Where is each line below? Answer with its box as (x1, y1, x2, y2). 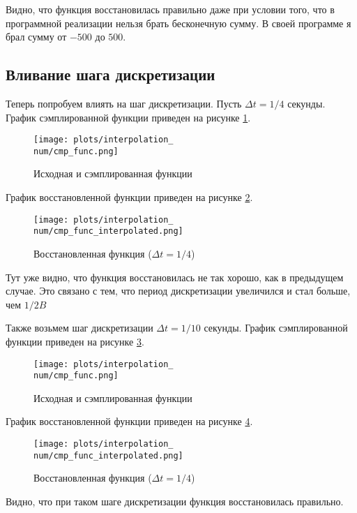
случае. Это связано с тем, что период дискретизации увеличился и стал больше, (6, 283, 351, 298)
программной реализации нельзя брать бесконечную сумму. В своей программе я (6, 15, 351, 30)
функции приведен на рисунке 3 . (6, 334, 144, 348)
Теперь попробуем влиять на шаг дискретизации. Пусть (6, 96, 242, 110)
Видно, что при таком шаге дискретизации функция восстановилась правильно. (6, 493, 344, 508)
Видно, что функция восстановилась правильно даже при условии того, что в (6, 2, 335, 16)
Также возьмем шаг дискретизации (6, 320, 153, 335)
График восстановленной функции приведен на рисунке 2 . (6, 190, 253, 205)
